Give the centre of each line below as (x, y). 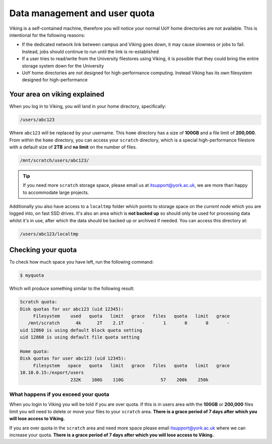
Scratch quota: (39, 302)
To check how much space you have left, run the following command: (81, 262)
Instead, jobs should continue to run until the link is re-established (90, 52)
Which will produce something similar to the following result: (72, 288)
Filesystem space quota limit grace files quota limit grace (131, 365)
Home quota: (35, 352)
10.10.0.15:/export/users (52, 373)
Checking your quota (43, 250)
